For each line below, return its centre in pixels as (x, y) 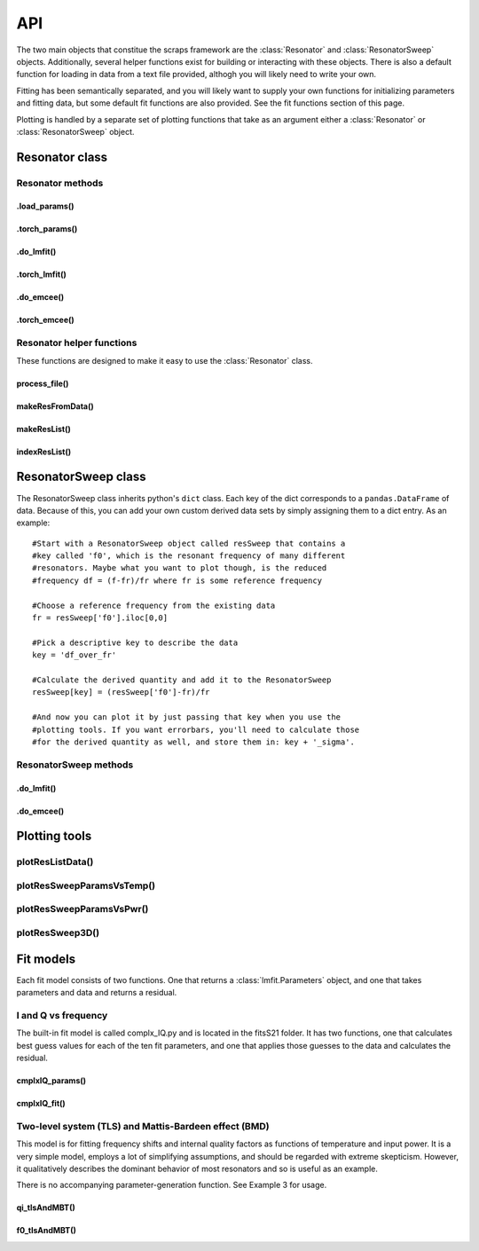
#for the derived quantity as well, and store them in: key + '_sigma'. (193, 742)
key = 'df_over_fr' (75, 655)
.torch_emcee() (45, 320)
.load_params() (45, 206)
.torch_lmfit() (41, 274)
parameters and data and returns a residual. (97, 993)
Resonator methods (60, 183)
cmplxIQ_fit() (41, 1103)
